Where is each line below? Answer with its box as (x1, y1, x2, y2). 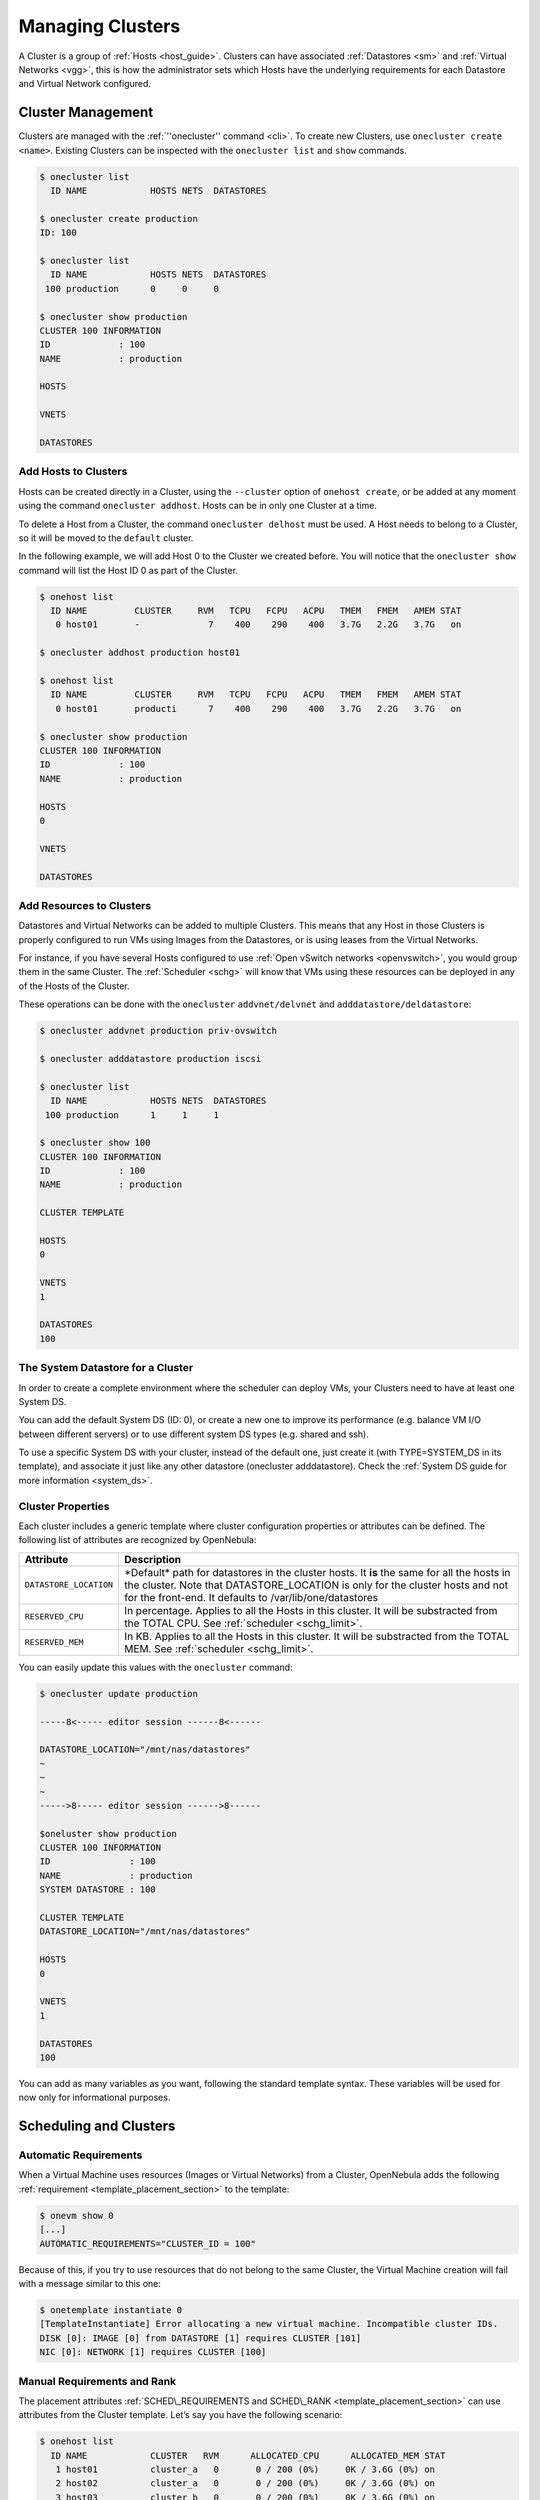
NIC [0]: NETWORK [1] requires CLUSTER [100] (39, 2346, 267, 2358)
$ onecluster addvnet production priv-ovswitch (39, 1025, 277, 1037)
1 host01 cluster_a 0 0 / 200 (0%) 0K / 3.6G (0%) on (55, 2464, 435, 2475)
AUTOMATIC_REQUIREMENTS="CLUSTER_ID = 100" (39, 2238, 257, 2249)
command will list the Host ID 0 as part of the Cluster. (18, 564, 239, 576)
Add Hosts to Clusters (18, 465, 128, 479)
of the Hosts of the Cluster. (18, 980, 130, 992)
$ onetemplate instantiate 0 (39, 2304, 183, 2315)
